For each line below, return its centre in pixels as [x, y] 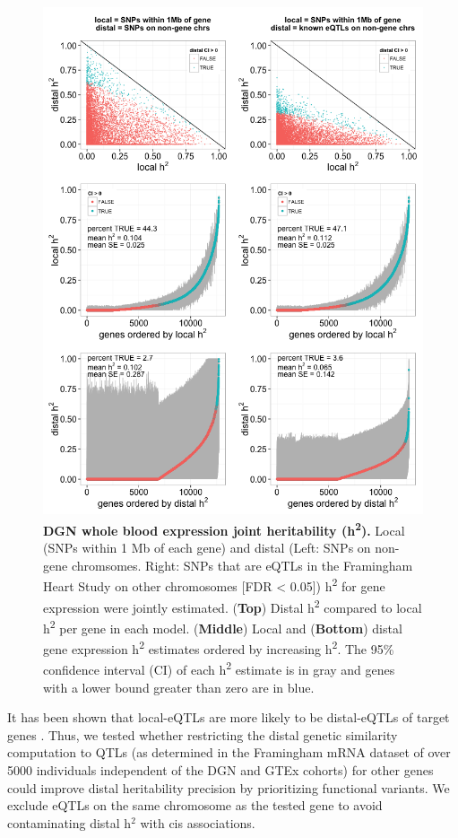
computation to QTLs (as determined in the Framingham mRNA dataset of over [229, 752]
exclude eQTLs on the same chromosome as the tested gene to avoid [195, 805]
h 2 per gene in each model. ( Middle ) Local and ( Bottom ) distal [223, 626]
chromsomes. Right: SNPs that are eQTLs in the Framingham [242, 565]
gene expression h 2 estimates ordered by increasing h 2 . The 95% [219, 647]
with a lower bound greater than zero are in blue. [179, 687]
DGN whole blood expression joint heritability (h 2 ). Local [224, 528]
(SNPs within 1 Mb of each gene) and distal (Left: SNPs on [207, 548]
